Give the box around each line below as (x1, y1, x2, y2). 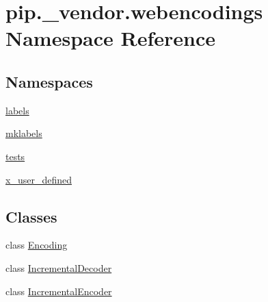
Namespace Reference (5, 24, 215, 52)
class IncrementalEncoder (5, 284, 112, 298)
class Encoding (5, 238, 68, 252)
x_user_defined (5, 172, 72, 186)
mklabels (5, 126, 42, 140)
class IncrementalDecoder (5, 260, 112, 275)
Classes (5, 205, 57, 227)
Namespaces (5, 71, 93, 92)
